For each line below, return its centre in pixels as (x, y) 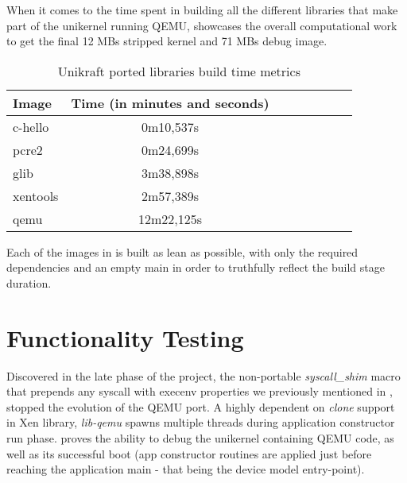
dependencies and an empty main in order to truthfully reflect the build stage (196, 267)
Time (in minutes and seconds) (170, 102)
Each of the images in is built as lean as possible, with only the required (182, 251)
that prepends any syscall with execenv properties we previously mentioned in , (200, 391)
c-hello (31, 126)
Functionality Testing (125, 337)
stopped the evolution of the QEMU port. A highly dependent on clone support (201, 406)
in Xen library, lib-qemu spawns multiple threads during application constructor (201, 422)
